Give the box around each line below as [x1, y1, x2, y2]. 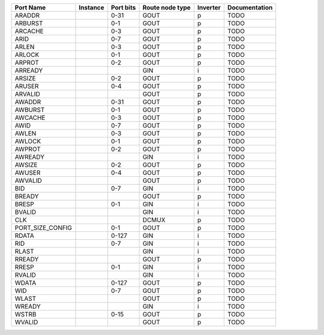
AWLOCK [14, 137, 41, 145]
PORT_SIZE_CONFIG [14, 224, 72, 232]
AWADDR [14, 98, 41, 106]
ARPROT [14, 59, 39, 67]
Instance [79, 4, 104, 11]
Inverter [197, 4, 221, 11]
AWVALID [14, 177, 42, 185]
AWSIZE [14, 161, 38, 169]
